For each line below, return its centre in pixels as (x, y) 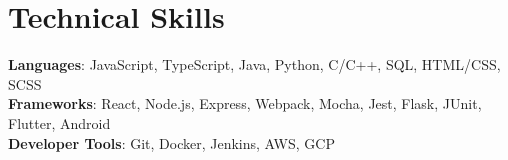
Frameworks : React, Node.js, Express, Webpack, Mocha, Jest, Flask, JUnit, (245, 103)
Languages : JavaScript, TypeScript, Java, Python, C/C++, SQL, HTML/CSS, (254, 64)
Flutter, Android (59, 122)
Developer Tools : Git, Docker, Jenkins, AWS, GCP (171, 142)
